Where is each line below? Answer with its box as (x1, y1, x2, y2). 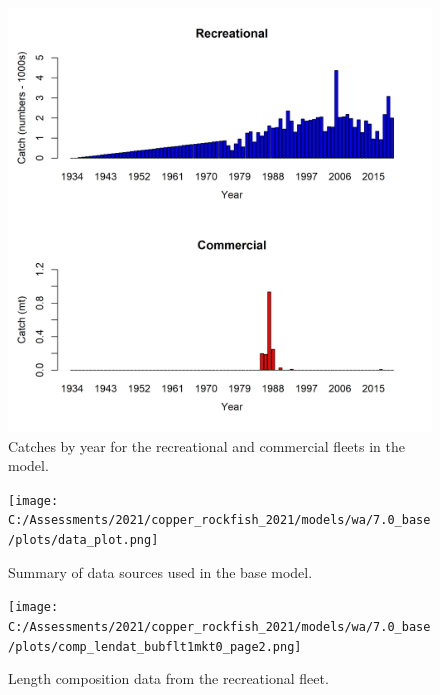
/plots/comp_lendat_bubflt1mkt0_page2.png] (8, 639, 302, 654)
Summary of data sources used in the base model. (8, 561, 313, 582)
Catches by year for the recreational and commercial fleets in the (8, 435, 405, 456)
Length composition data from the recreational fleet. (8, 668, 329, 689)
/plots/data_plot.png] (8, 533, 159, 548)
